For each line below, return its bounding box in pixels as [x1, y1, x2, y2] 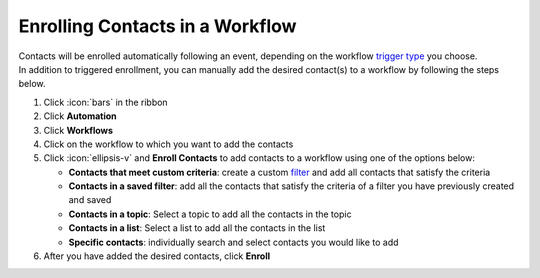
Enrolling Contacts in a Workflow [18, 15, 297, 37]
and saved [68, 194, 112, 206]
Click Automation [43, 110, 117, 122]
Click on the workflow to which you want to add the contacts [43, 138, 294, 150]
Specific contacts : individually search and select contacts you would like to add [68, 236, 399, 248]
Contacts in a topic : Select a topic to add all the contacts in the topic [68, 208, 352, 220]
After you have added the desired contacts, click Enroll [43, 250, 271, 262]
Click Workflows [43, 124, 114, 136]
